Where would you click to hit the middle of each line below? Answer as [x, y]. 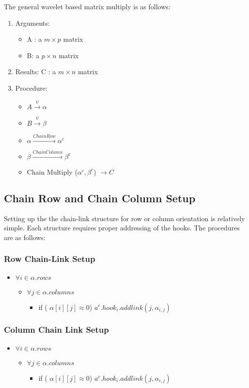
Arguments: [32, 23]
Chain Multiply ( [52, 171]
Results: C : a [36, 72]
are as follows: [25, 237]
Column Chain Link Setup [56, 330]
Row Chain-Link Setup [50, 259]
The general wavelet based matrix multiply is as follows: [87, 6]
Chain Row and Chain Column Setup [100, 198]
